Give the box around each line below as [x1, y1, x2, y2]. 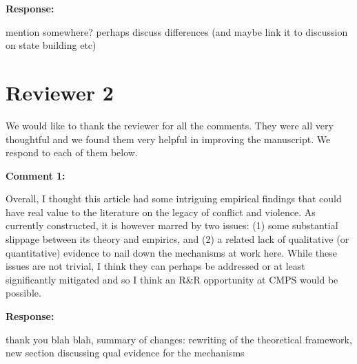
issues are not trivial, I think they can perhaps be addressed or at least [6, 259, 305, 273]
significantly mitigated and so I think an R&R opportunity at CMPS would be [6, 272, 338, 286]
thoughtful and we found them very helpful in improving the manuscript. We [6, 131, 331, 146]
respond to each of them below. [6, 145, 138, 160]
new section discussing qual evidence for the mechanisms [6, 345, 245, 360]
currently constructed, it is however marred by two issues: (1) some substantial [6, 218, 338, 233]
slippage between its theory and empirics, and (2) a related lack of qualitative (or [6, 232, 349, 246]
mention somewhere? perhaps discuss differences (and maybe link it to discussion [6, 24, 348, 39]
